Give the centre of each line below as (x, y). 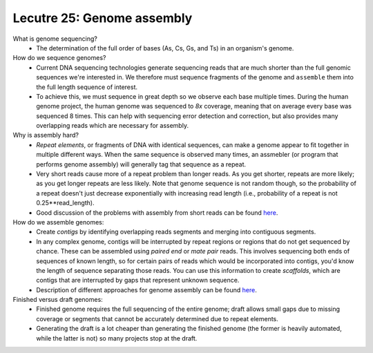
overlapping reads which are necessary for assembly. (113, 126)
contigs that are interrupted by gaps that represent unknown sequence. (138, 280)
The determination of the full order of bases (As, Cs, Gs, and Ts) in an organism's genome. (165, 48)
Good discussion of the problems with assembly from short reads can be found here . (157, 212)
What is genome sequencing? (55, 39)
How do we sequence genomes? (59, 58)
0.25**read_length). (65, 203)
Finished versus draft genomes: (58, 300)
